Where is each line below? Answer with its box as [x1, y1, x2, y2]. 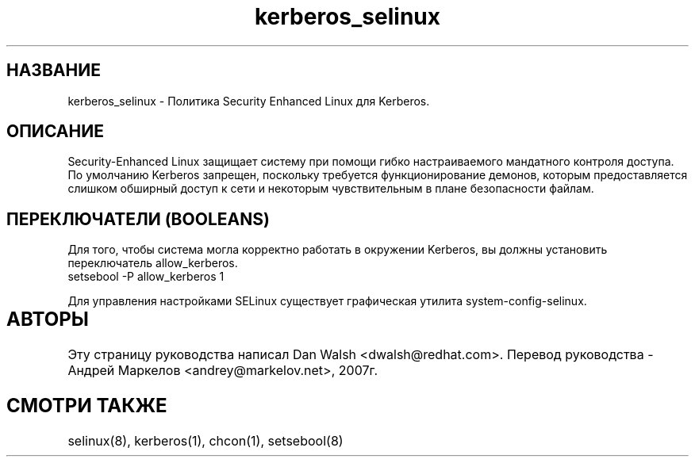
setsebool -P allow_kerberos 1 [67, 270, 225, 284]
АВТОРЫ [6, 308, 89, 331]
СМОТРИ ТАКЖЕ [6, 394, 167, 418]
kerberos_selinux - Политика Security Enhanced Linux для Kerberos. [67, 94, 430, 108]
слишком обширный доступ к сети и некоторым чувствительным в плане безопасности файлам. [67, 182, 594, 196]
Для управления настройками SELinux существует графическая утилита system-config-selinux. [67, 294, 587, 308]
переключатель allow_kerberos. [67, 256, 238, 270]
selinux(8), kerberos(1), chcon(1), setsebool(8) [67, 433, 344, 449]
